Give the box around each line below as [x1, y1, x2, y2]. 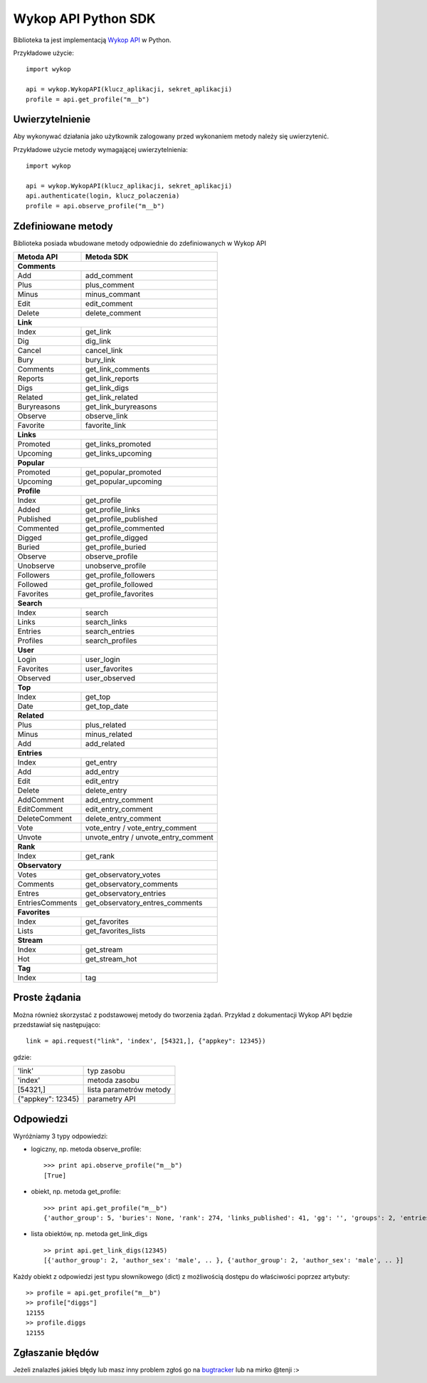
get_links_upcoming [85, 449, 152, 459]
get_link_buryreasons [85, 402, 157, 412]
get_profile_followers [85, 571, 156, 581]
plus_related [85, 720, 127, 730]
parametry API [87, 1094, 136, 1104]
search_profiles [85, 636, 137, 645]
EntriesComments [17, 898, 78, 908]
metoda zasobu [87, 1076, 140, 1086]
